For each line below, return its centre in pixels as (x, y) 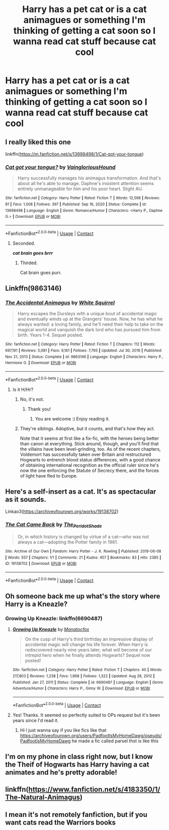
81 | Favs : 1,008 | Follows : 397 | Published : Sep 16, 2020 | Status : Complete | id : (76, 204)
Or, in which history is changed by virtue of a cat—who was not (83, 537)
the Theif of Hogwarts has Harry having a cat (77, 764)
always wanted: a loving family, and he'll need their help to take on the (90, 324)
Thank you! (39, 409)
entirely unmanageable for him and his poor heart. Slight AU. (80, 189)
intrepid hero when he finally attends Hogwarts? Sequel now (88, 655)
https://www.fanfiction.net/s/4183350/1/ (94, 789)
